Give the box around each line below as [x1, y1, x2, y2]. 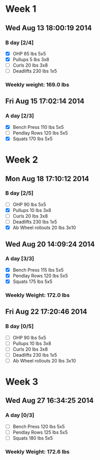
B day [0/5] [5, 323, 34, 330]
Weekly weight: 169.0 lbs [5, 81, 69, 88]
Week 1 [5, 3, 36, 15]
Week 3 [5, 376, 38, 388]
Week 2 [5, 154, 38, 166]
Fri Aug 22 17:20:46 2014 [5, 308, 88, 316]
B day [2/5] [5, 189, 34, 197]
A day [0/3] [5, 412, 34, 419]
